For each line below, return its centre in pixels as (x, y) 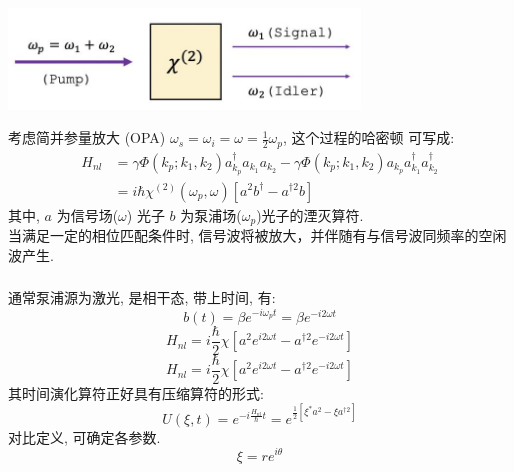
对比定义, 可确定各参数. (84, 436)
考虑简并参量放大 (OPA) (87, 137)
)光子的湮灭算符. (310, 214)
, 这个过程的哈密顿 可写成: (369, 137)
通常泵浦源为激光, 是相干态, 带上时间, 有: (142, 297)
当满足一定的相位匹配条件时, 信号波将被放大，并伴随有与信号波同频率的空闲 (257, 235)
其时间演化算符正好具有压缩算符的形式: (136, 392)
